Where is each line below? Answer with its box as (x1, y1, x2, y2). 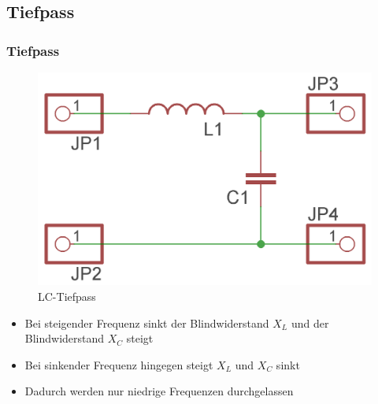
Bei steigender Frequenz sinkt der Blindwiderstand (24, 314, 269, 331)
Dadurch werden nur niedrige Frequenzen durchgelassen (24, 383, 294, 399)
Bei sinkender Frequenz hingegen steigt (24, 356, 213, 372)
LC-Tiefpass (38, 287, 96, 304)
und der (291, 314, 329, 331)
